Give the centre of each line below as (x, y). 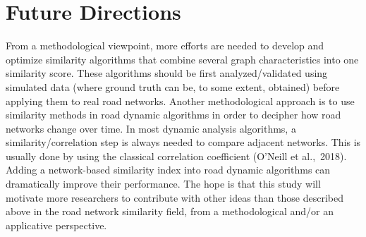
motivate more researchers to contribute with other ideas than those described (175, 197)
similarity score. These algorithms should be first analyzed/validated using (167, 73)
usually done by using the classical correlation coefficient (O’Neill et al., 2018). (176, 156)
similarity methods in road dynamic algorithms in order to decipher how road (173, 115)
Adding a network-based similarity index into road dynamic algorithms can (168, 170)
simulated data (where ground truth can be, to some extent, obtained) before (173, 86)
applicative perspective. (56, 225)
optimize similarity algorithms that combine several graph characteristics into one (182, 59)
